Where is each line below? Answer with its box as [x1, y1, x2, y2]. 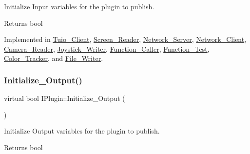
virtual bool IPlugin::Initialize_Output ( [4, 93, 125, 103]
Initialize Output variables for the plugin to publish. [4, 126, 160, 136]
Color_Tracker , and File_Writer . [4, 53, 103, 63]
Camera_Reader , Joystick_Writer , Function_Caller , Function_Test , [4, 43, 210, 54]
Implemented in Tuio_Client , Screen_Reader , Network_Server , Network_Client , [4, 34, 247, 44]
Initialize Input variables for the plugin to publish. [4, 1, 154, 11]
